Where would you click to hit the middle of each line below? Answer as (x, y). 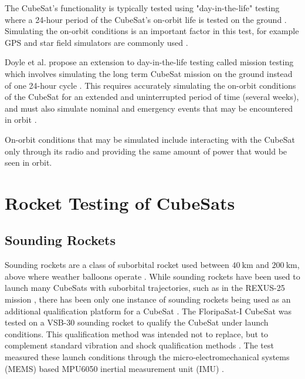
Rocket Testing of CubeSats (120, 202)
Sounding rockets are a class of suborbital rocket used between (117, 265)
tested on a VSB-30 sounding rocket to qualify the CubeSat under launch (137, 322)
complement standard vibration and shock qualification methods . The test (139, 345)
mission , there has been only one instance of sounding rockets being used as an (148, 299)
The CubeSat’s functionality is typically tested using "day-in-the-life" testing (142, 8)
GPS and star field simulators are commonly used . (96, 42)
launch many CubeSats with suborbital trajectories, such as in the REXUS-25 (145, 288)
